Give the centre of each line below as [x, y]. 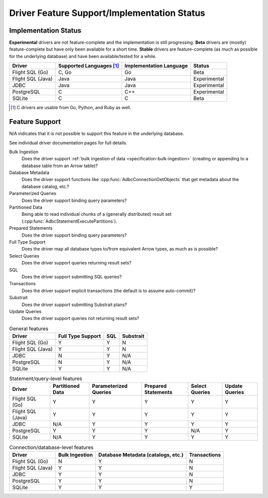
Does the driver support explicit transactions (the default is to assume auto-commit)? [108, 291]
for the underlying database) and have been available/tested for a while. [83, 56]
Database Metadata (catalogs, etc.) [141, 455]
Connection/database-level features [51, 447]
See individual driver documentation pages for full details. [68, 143]
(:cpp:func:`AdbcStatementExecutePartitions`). [69, 221]
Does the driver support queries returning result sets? [76, 263]
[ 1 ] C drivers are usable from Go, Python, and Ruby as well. [71, 108]
